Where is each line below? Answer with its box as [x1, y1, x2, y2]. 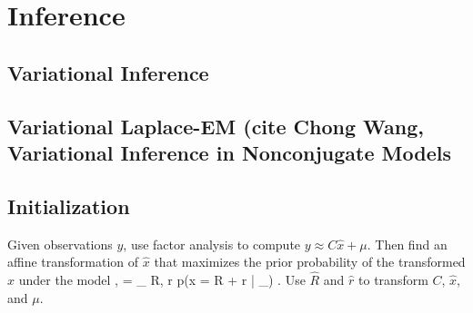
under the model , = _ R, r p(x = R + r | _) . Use [18, 269, 306, 289]
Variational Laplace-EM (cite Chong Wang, [7, 112, 424, 140]
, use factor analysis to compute [123, 234, 301, 253]
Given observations [7, 234, 113, 253]
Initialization [7, 191, 130, 220]
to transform [358, 269, 428, 289]
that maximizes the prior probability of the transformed [154, 252, 466, 271]
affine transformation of [7, 252, 139, 271]
